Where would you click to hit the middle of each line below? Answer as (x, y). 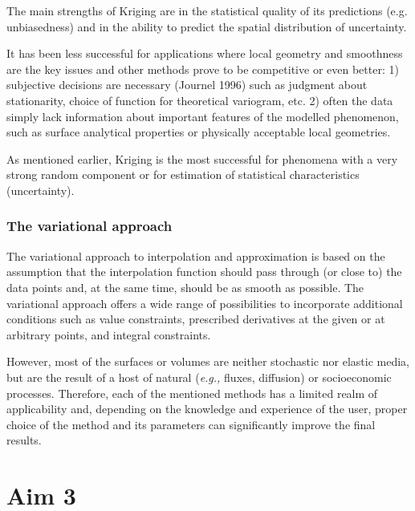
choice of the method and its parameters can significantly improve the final (191, 424)
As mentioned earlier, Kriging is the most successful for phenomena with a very (202, 158)
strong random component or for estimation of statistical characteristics (183, 174)
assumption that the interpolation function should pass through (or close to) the (204, 272)
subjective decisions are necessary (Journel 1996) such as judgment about (187, 85)
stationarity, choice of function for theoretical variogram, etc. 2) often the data (200, 100)
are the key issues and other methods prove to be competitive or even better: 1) (203, 69)
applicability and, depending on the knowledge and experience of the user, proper (207, 409)
